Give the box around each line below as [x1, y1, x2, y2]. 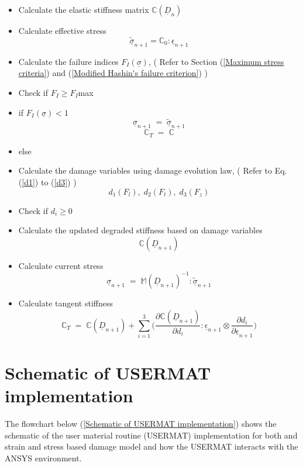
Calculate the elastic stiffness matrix [18, 4, 149, 15]
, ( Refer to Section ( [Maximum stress [148, 55, 284, 67]
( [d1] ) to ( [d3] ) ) [18, 176, 77, 188]
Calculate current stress [18, 259, 104, 271]
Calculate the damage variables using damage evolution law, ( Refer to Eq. [18, 164, 287, 177]
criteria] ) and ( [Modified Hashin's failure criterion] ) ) [18, 67, 208, 79]
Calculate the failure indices [18, 55, 119, 67]
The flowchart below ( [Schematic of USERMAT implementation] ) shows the [5, 417, 277, 429]
